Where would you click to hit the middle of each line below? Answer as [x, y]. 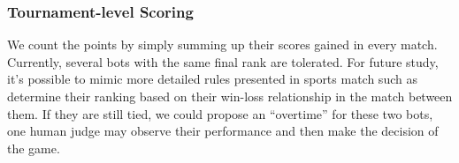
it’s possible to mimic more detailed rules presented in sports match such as [212, 79]
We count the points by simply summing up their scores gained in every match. [222, 44]
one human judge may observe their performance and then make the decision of [223, 131]
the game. [34, 148]
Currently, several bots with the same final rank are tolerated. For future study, [223, 61]
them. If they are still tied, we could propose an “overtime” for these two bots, [220, 113]
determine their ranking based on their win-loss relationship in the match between [230, 96]
